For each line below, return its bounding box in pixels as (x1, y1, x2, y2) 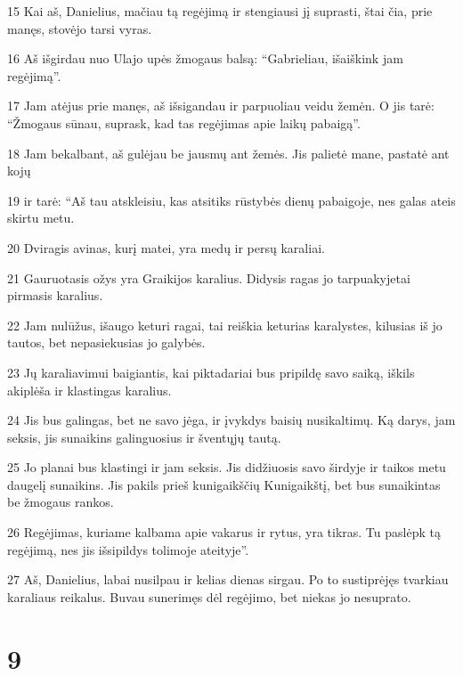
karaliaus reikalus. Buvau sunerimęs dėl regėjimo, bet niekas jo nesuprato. (7, 587, 411, 606)
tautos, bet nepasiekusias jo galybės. (7, 333, 206, 352)
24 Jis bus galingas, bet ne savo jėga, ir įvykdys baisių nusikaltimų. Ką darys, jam (7, 411, 456, 429)
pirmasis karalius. (7, 286, 103, 305)
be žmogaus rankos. (7, 493, 114, 511)
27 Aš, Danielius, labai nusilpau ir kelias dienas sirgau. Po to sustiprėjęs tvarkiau (7, 570, 449, 589)
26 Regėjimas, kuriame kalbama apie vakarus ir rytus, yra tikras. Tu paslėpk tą (7, 523, 441, 542)
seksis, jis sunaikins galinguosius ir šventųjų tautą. (7, 428, 281, 446)
